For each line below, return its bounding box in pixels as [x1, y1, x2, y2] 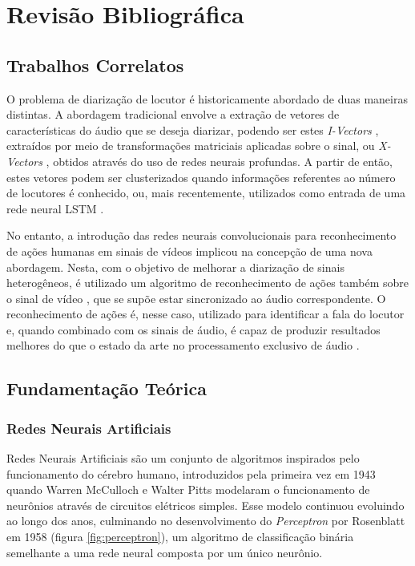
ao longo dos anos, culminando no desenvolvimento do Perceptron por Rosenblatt [6, 512, 405, 529]
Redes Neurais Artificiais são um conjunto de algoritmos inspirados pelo [6, 450, 360, 467]
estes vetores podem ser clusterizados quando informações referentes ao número [6, 168, 396, 185]
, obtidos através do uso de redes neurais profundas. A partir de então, [46, 152, 393, 169]
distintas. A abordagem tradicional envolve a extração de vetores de [6, 106, 340, 123]
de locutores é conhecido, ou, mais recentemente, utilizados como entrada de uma [6, 184, 406, 201]
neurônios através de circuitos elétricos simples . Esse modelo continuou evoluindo [6, 496, 405, 513]
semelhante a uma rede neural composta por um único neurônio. [6, 544, 323, 560]
